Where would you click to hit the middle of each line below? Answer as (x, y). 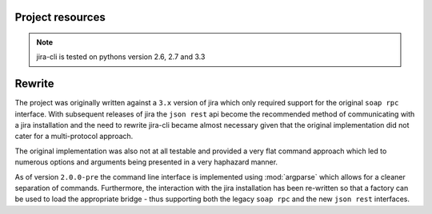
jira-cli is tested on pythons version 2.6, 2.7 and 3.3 (121, 57)
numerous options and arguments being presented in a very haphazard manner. (146, 162)
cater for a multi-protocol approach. (74, 137)
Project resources (60, 17)
